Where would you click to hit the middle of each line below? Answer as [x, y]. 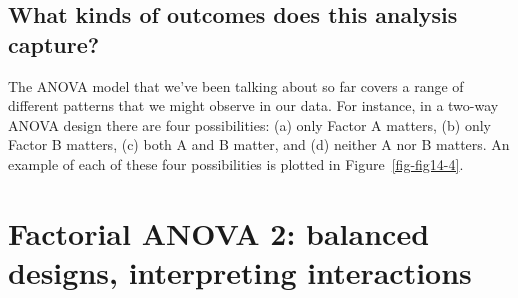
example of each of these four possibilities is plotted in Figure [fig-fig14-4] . [236, 163]
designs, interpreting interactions [240, 271]
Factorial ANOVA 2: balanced [219, 232]
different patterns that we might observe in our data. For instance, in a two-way [253, 105]
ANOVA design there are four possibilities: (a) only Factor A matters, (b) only [250, 124]
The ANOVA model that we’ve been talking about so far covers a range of [236, 85]
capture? [54, 43]
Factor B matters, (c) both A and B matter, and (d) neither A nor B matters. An [259, 144]
